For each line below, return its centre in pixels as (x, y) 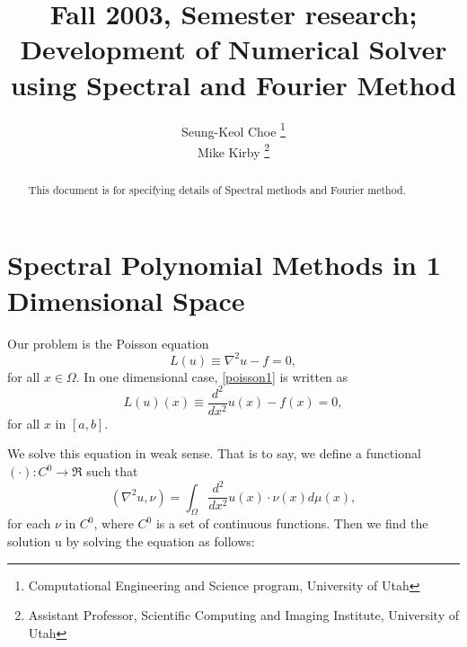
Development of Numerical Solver (233, 49)
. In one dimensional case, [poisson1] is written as (212, 376)
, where (114, 523)
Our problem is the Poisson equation (108, 343)
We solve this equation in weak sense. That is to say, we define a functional (214, 453)
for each (29, 523)
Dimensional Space (126, 300)
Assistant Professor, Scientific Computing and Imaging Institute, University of (244, 615)
